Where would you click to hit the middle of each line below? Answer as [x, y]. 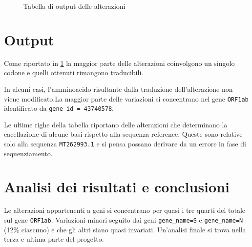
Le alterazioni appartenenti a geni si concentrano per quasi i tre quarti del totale [125, 210]
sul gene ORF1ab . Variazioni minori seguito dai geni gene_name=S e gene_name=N [124, 219]
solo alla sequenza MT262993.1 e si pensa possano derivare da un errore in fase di [125, 144]
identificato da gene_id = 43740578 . [59, 108]
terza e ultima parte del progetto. [54, 239]
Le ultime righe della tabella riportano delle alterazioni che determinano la [116, 124]
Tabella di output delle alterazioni [74, 6]
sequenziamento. [28, 153]
